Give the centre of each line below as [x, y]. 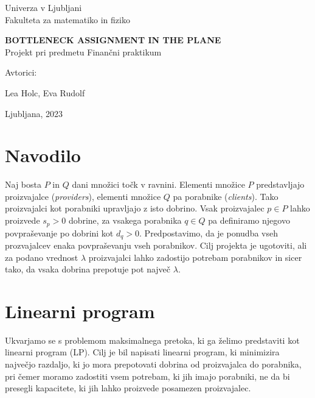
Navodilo [43, 155]
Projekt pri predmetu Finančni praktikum [83, 52]
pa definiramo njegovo [249, 220]
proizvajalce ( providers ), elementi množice [83, 196]
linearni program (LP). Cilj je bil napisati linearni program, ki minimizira [142, 352]
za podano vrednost [42, 257]
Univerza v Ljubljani [43, 7]
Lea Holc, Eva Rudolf [45, 92]
